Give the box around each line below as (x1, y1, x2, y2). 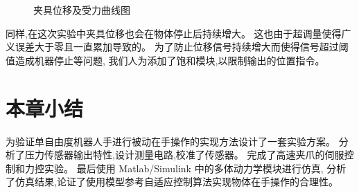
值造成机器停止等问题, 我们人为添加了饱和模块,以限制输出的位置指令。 (6, 53, 325, 67)
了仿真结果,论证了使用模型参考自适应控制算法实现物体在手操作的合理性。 (6, 174, 338, 189)
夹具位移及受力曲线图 (33, 3, 130, 17)
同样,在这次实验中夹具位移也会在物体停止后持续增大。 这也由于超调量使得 (6, 26, 342, 40)
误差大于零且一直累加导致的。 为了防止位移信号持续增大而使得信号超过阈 (15, 39, 349, 54)
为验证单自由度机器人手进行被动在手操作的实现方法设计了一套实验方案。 (6, 134, 335, 148)
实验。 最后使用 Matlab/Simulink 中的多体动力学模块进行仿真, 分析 (44, 160, 347, 175)
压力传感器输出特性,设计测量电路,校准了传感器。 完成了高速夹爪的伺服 (24, 147, 344, 162)
